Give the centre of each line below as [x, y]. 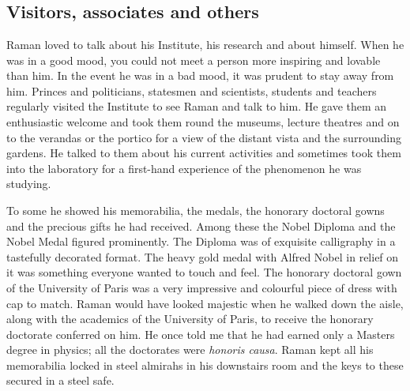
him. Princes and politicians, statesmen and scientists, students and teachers [192, 90]
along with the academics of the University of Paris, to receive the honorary [190, 319]
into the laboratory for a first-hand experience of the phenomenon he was [184, 168]
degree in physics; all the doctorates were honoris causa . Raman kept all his [190, 350]
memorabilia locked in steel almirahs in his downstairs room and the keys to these [205, 365]
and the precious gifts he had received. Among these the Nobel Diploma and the [201, 226]
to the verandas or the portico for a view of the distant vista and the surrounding [204, 137]
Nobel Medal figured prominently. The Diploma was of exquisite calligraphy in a [201, 241]
